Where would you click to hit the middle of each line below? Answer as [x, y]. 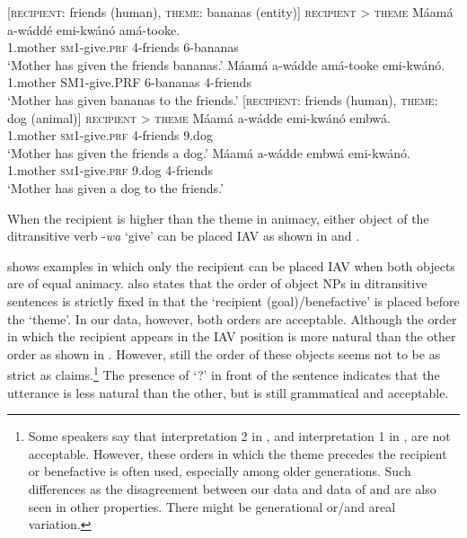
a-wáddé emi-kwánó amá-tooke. [94, 29]
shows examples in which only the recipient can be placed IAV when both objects [231, 265]
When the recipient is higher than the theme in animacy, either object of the [218, 218]
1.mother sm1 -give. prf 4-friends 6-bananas [123, 47]
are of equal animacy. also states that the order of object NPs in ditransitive [217, 283]
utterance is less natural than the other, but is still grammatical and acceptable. [228, 392]
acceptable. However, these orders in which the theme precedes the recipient [238, 453]
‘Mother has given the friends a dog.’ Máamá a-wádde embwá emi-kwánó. [209, 152]
